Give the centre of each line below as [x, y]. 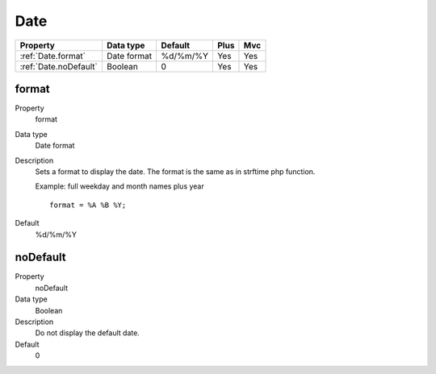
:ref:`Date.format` [53, 56]
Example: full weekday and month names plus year [120, 186]
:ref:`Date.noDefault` [59, 66]
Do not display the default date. [88, 333]
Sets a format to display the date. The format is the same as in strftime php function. [175, 172]
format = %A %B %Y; [88, 205]
